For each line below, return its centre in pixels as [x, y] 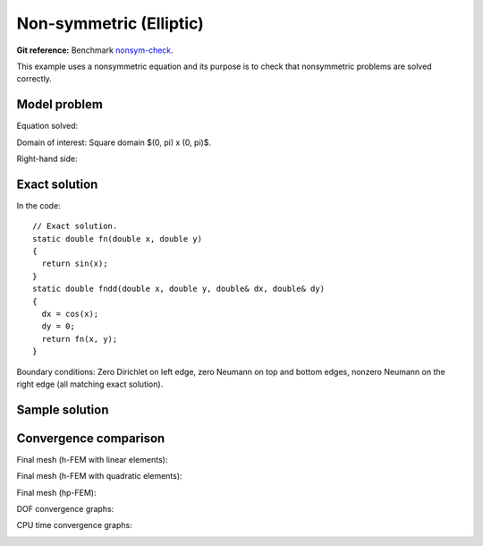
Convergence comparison [91, 438]
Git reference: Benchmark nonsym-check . [95, 50]
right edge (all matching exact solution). [90, 384]
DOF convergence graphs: [65, 509]
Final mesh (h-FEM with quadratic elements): [99, 476]
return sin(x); [75, 264]
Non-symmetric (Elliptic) [110, 23]
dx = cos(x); [70, 314]
